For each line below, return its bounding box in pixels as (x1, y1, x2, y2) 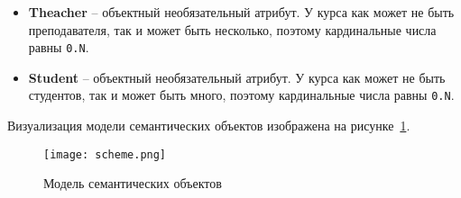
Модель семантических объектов (43, 174, 222, 193)
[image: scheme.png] (43, 148, 167, 161)
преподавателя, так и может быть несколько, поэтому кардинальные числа (28, 20, 437, 39)
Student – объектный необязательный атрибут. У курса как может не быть (28, 67, 446, 86)
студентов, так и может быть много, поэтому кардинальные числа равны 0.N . (28, 85, 455, 104)
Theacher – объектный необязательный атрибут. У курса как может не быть (28, 3, 455, 21)
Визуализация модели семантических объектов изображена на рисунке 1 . (7, 116, 410, 135)
